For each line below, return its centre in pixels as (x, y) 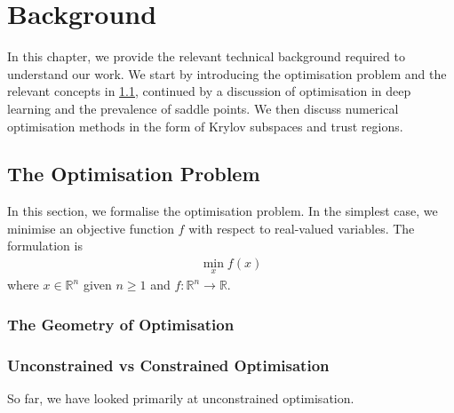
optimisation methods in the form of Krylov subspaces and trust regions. (205, 126)
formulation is (45, 246)
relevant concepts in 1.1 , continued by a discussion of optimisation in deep (209, 91)
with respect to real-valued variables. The (302, 228)
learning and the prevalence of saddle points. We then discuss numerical (203, 108)
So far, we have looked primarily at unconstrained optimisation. (181, 397)
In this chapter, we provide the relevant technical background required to (206, 56)
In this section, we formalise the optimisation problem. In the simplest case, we (223, 211)
